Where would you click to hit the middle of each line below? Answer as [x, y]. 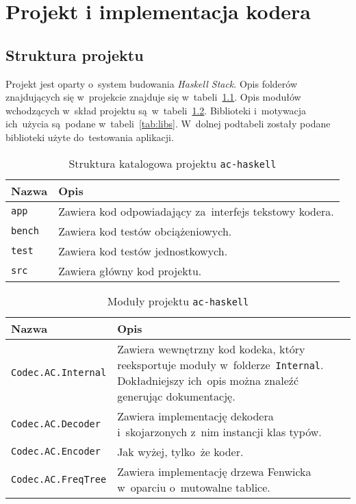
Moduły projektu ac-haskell [178, 301]
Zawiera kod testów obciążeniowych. [145, 231]
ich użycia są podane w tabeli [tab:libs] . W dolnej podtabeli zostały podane [168, 124]
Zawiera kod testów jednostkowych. [143, 251]
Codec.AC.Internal [59, 372]
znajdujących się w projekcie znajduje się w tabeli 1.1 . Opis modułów [153, 97]
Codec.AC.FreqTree [59, 479]
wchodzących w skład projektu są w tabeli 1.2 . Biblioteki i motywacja [156, 110]
